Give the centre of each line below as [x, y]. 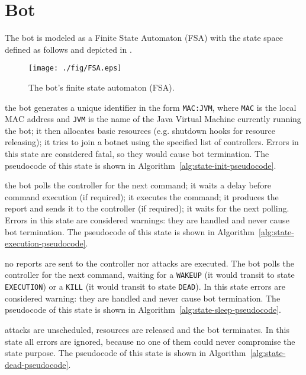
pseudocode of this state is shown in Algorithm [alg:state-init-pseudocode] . [141, 165]
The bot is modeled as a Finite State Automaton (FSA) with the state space [144, 38]
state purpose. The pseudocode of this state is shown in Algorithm [125, 353]
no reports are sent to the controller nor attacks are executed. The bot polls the [149, 263]
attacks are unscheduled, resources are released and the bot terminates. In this [147, 329]
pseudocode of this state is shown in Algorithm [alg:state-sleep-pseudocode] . [143, 310]
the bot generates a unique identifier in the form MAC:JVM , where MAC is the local [151, 107]
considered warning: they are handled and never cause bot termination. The [143, 298]
